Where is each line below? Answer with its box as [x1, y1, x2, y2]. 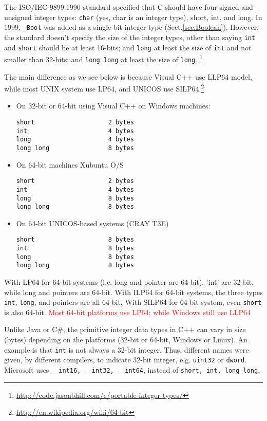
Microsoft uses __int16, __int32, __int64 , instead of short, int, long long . [4, 364, 260, 375]
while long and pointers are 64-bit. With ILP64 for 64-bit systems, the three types [4, 286, 263, 297]
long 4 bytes [16, 136, 134, 143]
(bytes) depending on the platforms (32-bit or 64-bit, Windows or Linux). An [4, 334, 247, 345]
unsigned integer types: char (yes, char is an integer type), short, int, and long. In [4, 11, 262, 22]
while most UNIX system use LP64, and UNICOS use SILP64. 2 [4, 82, 204, 94]
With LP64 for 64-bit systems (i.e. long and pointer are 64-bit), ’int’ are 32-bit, [4, 277, 254, 287]
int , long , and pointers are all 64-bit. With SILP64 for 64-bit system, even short [4, 297, 262, 307]
